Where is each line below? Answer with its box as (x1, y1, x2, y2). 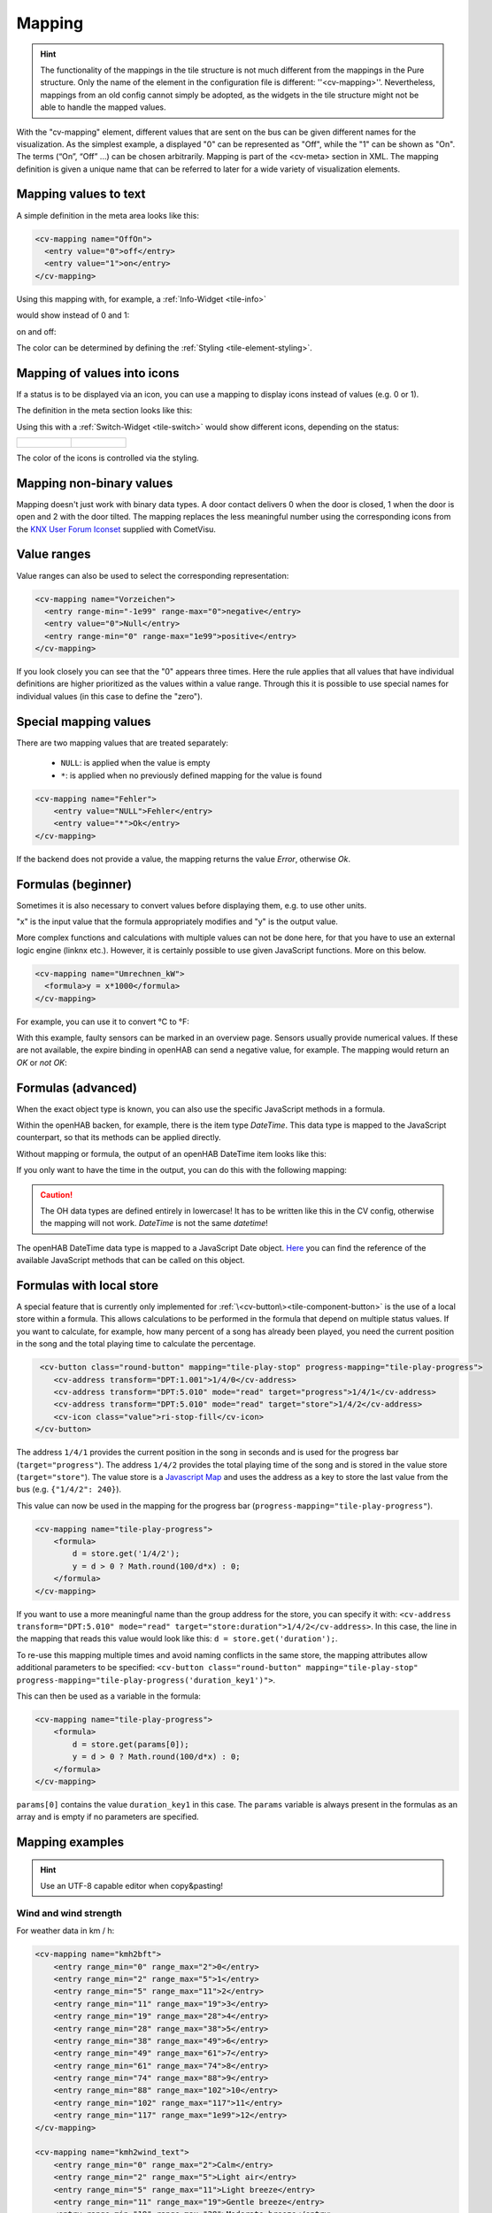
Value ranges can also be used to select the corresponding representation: (16, 570, 289, 581)
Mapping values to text (16, 187, 146, 202)
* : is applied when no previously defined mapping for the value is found (60, 770, 322, 781)
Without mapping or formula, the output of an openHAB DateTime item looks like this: (16, 1148, 327, 1159)
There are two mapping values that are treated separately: (16, 737, 229, 748)
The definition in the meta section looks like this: (16, 405, 193, 416)
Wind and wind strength (16, 1907, 123, 1919)
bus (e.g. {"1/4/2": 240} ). (16, 1484, 122, 1495)
